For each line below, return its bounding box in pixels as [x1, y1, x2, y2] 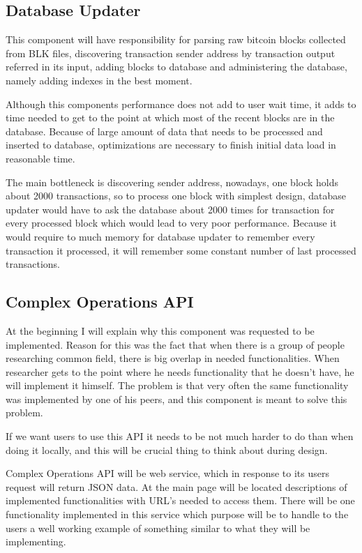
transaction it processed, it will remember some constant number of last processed [6, 243, 356, 257]
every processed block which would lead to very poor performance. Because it [6, 215, 337, 230]
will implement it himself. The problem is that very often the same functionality [6, 378, 349, 393]
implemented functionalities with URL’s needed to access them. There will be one [6, 493, 355, 508]
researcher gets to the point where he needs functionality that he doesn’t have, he [6, 364, 354, 379]
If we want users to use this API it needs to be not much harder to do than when [6, 429, 354, 444]
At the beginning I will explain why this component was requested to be [6, 323, 315, 338]
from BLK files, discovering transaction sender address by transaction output [6, 45, 335, 60]
